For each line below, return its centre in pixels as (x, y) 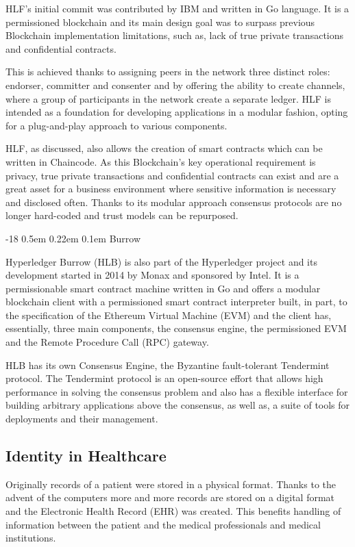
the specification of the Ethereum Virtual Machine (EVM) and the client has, (169, 315)
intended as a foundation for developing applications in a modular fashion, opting (177, 112)
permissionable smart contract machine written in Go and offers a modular (163, 288)
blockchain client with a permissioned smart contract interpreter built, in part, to (176, 302)
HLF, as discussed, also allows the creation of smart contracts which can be (164, 148)
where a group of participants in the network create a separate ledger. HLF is (168, 98)
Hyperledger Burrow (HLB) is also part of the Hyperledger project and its (161, 261)
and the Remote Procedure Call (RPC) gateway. (107, 342)
